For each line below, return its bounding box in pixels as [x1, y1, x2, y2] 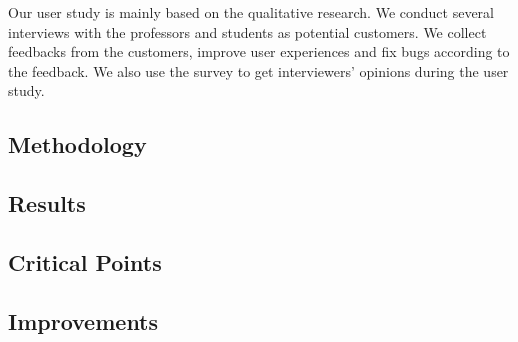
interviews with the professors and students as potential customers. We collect [8, 21, 487, 42]
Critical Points [8, 246, 162, 277]
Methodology [8, 129, 147, 160]
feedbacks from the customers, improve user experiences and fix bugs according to [8, 41, 510, 62]
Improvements [8, 305, 159, 336]
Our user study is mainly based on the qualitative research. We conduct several [8, 2, 494, 22]
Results [8, 188, 86, 219]
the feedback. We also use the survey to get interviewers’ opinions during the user [8, 60, 509, 81]
